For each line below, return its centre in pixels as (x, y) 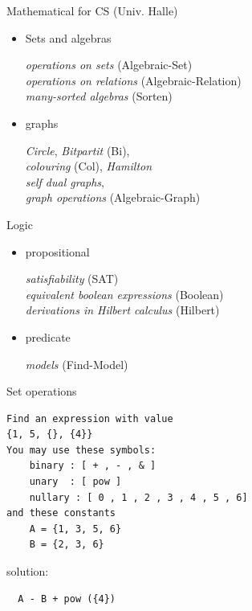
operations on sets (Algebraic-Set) (109, 65)
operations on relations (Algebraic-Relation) (133, 80)
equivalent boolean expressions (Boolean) (124, 294)
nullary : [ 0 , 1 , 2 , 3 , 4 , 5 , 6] (138, 497)
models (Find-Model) (77, 364)
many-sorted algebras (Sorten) (99, 96)
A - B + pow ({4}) (67, 599)
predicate (48, 336)
